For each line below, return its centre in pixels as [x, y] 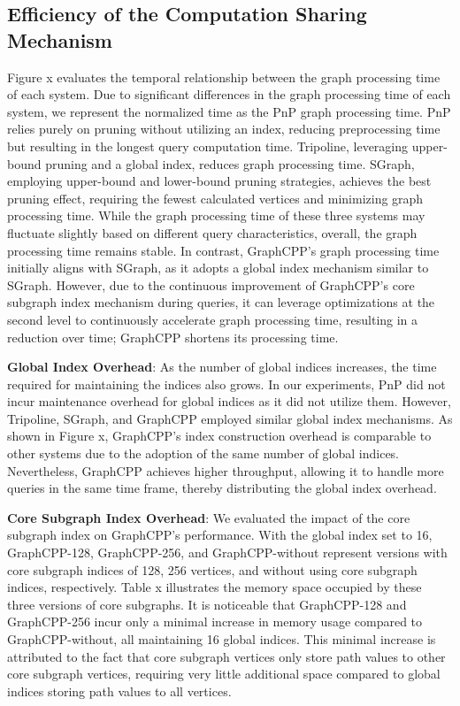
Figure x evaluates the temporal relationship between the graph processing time [224, 77]
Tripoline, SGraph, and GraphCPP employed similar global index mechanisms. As [230, 418]
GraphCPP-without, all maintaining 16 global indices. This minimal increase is [222, 639]
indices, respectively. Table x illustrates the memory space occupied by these [215, 587]
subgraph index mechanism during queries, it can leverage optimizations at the [221, 302]
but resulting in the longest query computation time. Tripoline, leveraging [208, 146]
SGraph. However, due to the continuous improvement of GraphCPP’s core [211, 284]
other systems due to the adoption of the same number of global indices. [203, 453]
